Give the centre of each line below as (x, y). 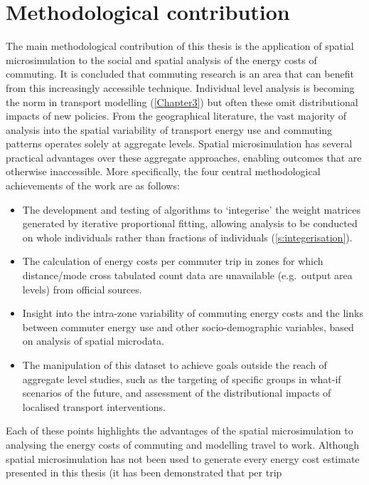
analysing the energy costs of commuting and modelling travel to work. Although (182, 444)
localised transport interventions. (94, 406)
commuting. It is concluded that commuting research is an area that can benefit (180, 74)
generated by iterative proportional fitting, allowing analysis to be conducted (190, 223)
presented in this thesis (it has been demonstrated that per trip (144, 473)
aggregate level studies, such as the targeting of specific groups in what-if (182, 379)
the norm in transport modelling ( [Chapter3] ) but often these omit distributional (182, 101)
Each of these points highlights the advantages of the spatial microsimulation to (180, 431)
